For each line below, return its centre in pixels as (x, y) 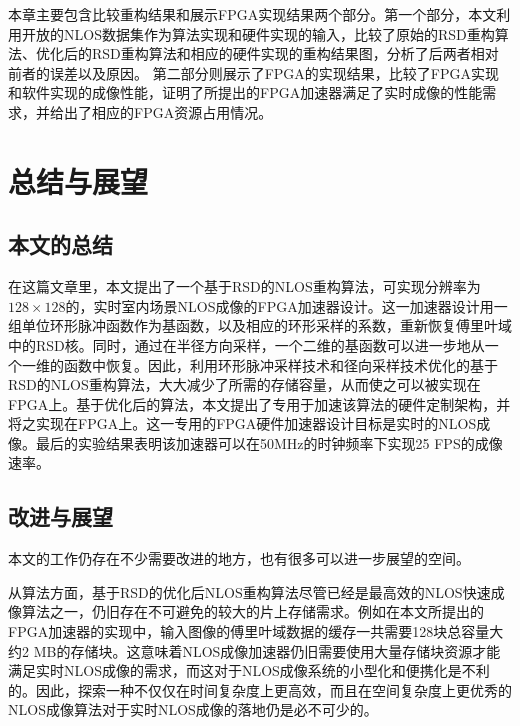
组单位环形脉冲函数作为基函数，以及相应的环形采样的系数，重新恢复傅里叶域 (260, 325)
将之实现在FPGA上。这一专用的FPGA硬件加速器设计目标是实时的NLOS (242, 423)
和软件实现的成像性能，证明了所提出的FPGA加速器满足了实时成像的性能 (245, 92)
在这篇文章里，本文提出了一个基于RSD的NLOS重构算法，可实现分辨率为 (244, 286)
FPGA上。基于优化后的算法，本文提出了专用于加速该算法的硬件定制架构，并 (259, 403)
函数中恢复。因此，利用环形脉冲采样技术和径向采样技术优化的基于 (280, 364)
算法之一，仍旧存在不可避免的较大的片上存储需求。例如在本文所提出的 (252, 611)
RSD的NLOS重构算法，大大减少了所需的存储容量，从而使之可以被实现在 (244, 384)
